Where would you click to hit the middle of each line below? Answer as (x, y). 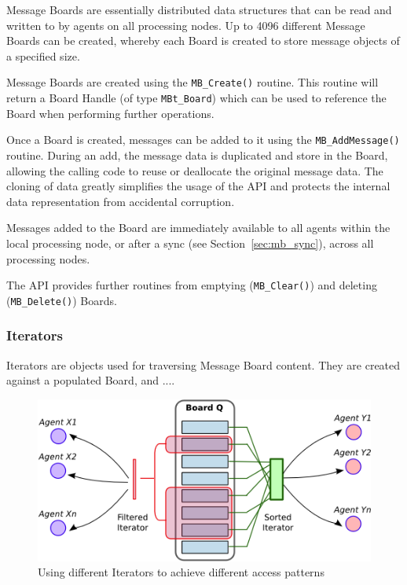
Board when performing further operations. (110, 113)
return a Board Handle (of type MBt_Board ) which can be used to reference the (196, 98)
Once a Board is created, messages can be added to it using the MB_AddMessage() (203, 140)
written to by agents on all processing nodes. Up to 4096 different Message (186, 25)
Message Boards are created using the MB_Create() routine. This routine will (192, 82)
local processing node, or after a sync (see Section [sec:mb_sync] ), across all (190, 243)
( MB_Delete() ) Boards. (62, 300)
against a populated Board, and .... (91, 380)
